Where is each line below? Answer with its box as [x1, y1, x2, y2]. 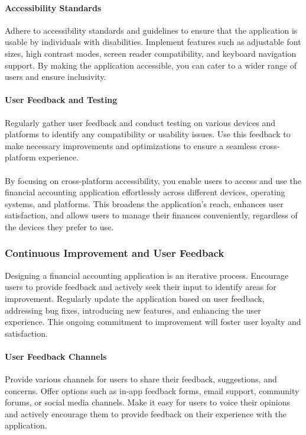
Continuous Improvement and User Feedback [5, 246, 224, 260]
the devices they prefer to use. [5, 220, 114, 233]
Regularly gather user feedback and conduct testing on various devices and [5, 116, 275, 128]
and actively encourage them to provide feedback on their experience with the [5, 407, 287, 420]
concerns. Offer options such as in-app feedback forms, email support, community [5, 384, 300, 397]
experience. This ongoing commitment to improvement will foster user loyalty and [5, 315, 301, 328]
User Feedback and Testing [5, 94, 118, 106]
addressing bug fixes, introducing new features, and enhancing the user [5, 304, 261, 316]
